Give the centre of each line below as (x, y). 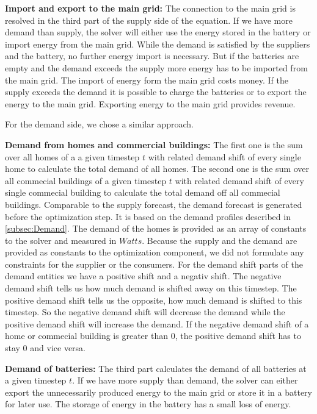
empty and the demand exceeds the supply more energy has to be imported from (156, 67)
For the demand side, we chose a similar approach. (99, 124)
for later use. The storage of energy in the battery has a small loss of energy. (148, 404)
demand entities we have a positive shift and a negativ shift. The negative (143, 276)
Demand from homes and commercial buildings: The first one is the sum (154, 144)
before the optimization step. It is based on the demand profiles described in (148, 216)
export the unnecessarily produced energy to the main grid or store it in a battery (159, 392)
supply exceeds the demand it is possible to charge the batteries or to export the (156, 92)
